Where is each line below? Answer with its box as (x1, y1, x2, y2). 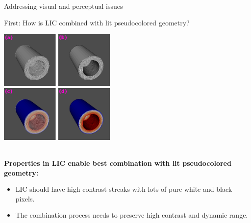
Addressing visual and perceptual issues (4, 1, 123, 11)
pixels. (15, 193, 35, 203)
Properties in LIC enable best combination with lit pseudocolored (4, 158, 231, 168)
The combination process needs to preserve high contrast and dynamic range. (15, 210, 248, 220)
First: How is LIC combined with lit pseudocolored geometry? (4, 17, 190, 27)
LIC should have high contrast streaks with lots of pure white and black (15, 184, 232, 194)
